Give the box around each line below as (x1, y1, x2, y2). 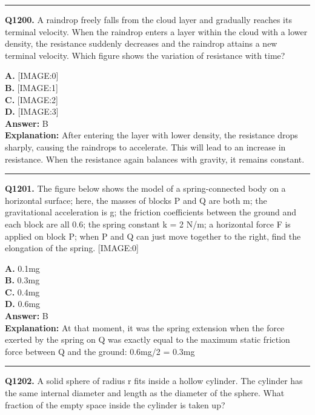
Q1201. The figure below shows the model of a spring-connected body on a (5, 182, 286, 195)
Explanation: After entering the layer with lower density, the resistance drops (5, 129, 298, 141)
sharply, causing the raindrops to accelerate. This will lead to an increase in (5, 140, 286, 153)
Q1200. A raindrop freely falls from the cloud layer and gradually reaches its (5, 13, 292, 25)
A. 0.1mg (5, 261, 40, 274)
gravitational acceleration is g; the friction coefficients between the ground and (5, 206, 296, 218)
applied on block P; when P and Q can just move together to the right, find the (5, 229, 301, 242)
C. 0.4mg (5, 285, 40, 298)
